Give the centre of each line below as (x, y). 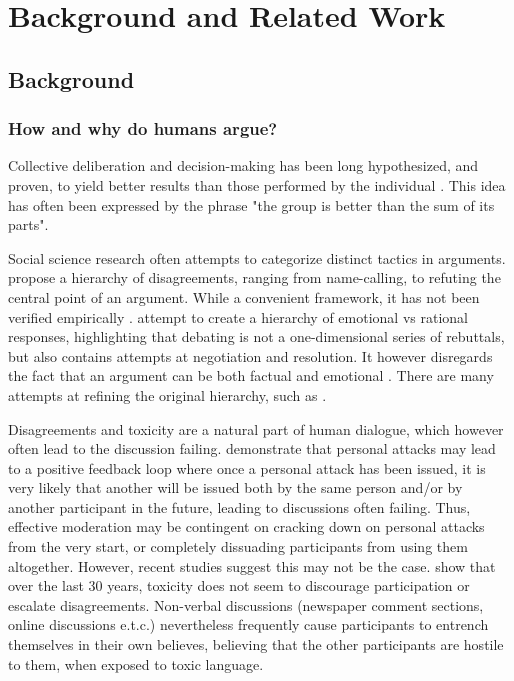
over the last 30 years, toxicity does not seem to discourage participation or (239, 585)
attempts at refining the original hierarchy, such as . (167, 394)
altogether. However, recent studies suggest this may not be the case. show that (252, 565)
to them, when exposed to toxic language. (136, 663)
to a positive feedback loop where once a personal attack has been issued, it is (247, 467)
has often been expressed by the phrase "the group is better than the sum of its (251, 204)
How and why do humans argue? (143, 128)
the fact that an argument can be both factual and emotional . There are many (251, 375)
